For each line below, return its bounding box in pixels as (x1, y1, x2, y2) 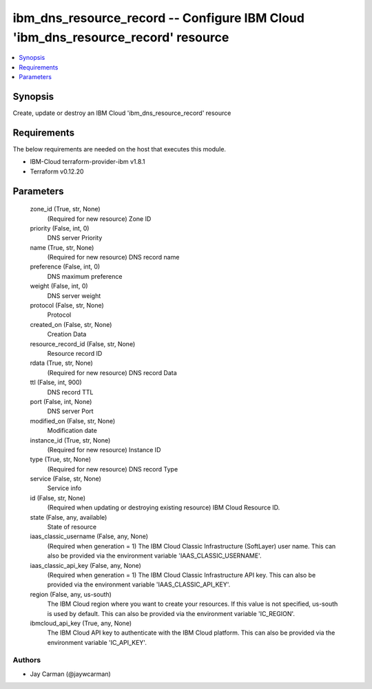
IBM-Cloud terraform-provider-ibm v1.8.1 (30, 158, 145, 166)
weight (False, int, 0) (30, 282, 89, 290)
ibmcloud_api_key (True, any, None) (30, 619, 132, 627)
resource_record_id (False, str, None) (30, 339, 136, 348)
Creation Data (47, 330, 87, 339)
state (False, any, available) (30, 513, 107, 521)
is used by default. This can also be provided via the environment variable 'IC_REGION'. (47, 609, 296, 617)
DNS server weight (47, 291, 101, 299)
